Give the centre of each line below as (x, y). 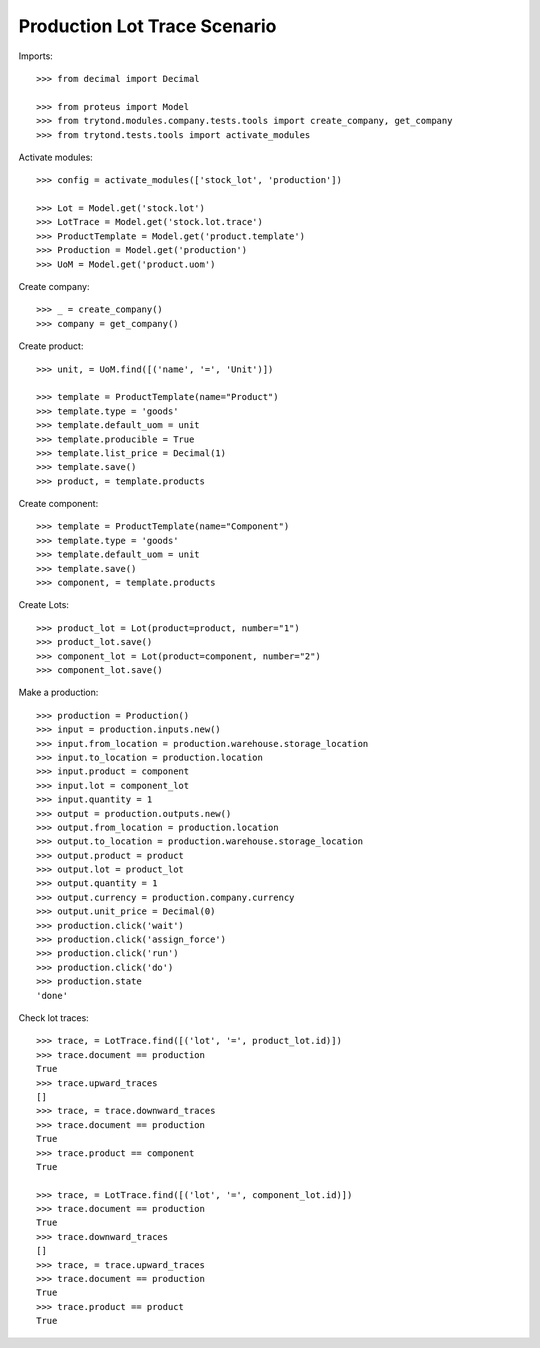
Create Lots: (44, 605)
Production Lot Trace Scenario (147, 26)
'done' (52, 995)
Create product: (51, 346)
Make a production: (58, 692)
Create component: (58, 504)
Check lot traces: (53, 1017)
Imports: (36, 56)
